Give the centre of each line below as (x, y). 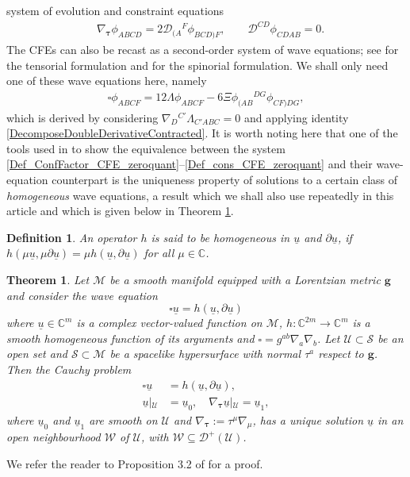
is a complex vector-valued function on (169, 323)
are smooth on (123, 419)
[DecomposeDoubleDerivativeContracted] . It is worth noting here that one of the (202, 133)
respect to (341, 354)
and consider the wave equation (82, 295)
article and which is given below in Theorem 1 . (120, 211)
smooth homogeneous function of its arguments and (130, 338)
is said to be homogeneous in (220, 237)
